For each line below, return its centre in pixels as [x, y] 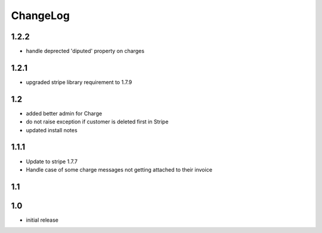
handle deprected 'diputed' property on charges [85, 51]
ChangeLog [40, 15]
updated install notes [52, 130]
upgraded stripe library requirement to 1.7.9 [79, 82]
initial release [42, 220]
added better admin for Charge [64, 113]
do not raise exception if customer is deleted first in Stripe [97, 122]
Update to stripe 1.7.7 [52, 161]
